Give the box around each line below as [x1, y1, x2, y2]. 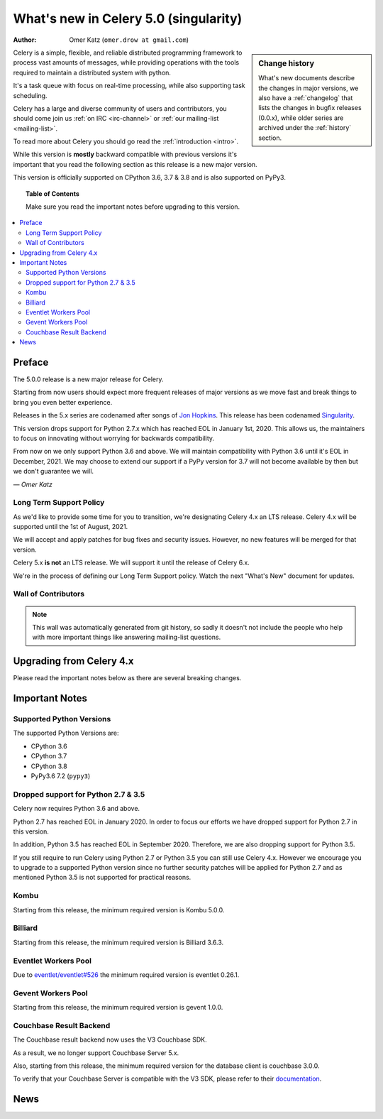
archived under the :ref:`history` [258, 124, 352, 132]
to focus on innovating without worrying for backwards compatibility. [13, 434, 215, 442]
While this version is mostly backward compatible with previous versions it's [13, 150, 238, 159]
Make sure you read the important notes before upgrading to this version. [26, 202, 240, 211]
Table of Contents [26, 189, 79, 198]
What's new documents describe [258, 74, 355, 82]
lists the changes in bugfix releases [258, 104, 362, 112]
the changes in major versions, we [258, 84, 359, 92]
